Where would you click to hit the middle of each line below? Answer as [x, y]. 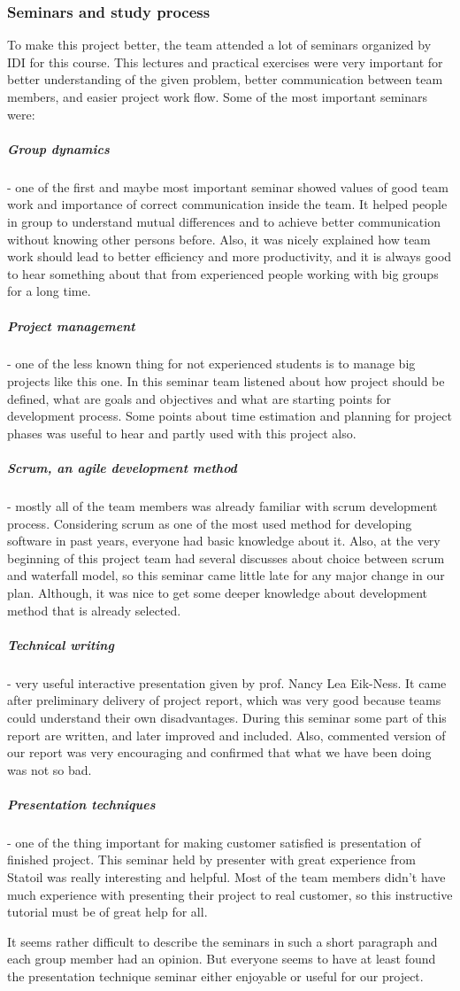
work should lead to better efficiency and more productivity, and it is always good [230, 256]
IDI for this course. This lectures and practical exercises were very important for [225, 62]
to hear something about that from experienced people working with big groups [223, 273]
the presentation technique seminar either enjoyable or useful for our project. [215, 976]
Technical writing [61, 644]
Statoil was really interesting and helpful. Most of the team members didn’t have [226, 877]
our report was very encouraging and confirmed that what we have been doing [219, 752]
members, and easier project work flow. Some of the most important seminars [218, 97]
